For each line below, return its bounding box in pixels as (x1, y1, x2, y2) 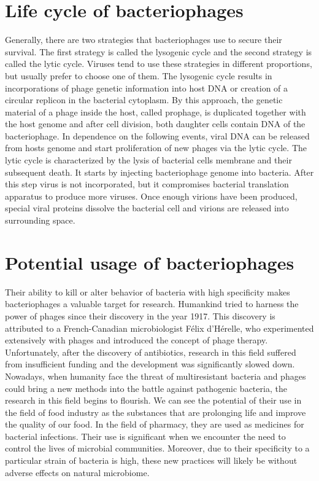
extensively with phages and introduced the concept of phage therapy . (5, 334, 268, 346)
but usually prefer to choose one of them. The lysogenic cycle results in (5, 69, 272, 82)
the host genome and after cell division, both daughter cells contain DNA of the (5, 117, 306, 130)
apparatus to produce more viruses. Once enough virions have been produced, (5, 189, 298, 202)
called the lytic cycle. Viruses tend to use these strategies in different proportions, (5, 57, 312, 70)
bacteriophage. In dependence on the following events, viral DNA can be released (5, 129, 310, 142)
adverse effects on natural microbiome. (5, 466, 150, 479)
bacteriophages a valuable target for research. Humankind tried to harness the (5, 297, 299, 310)
